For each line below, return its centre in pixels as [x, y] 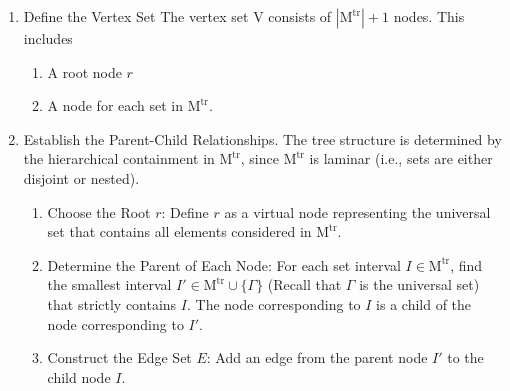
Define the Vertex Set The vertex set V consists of [177, 16]
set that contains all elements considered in [179, 231]
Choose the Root [99, 211]
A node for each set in [115, 105]
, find [466, 264]
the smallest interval [109, 284]
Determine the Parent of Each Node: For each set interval [224, 264]
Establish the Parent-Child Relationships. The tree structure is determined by [262, 138]
